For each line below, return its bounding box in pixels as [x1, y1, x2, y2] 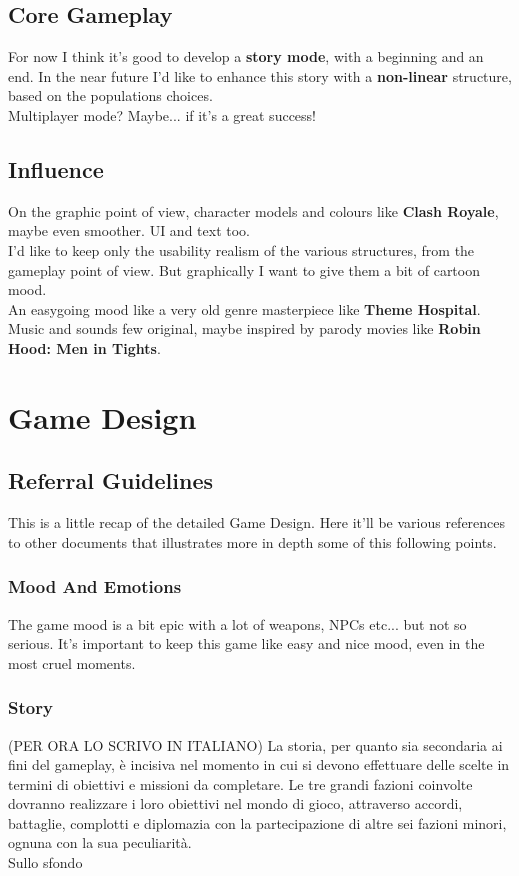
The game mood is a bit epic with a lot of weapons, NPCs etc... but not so [8, 613, 467, 634]
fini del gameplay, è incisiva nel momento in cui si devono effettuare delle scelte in [8, 754, 510, 775]
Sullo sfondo [8, 852, 83, 873]
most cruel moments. [8, 652, 136, 673]
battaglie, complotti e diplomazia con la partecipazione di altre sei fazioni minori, [8, 812, 507, 833]
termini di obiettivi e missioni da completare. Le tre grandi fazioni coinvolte [8, 773, 473, 794]
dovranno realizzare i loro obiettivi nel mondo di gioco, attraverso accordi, [8, 793, 463, 814]
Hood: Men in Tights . [8, 337, 161, 358]
